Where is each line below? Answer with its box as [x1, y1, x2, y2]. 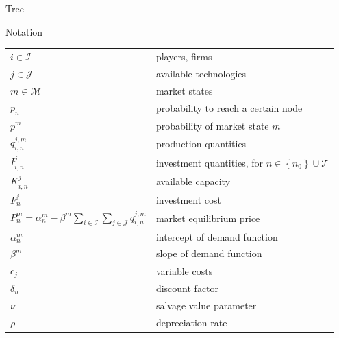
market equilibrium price [155, 210, 260, 225]
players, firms [155, 49, 212, 63]
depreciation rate [155, 315, 227, 329]
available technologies [155, 66, 247, 80]
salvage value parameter [155, 298, 257, 312]
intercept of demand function [155, 229, 278, 243]
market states [155, 83, 213, 97]
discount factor [155, 281, 219, 295]
